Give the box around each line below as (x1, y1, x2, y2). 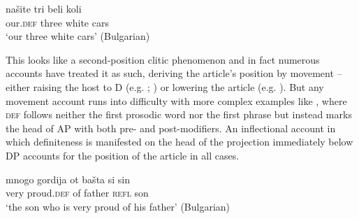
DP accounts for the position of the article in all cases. (6, 148, 240, 162)
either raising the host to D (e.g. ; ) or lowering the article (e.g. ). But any (6, 79, 324, 94)
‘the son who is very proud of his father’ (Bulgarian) (6, 199, 230, 213)
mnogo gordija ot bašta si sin (6, 171, 130, 186)
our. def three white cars (6, 15, 109, 29)
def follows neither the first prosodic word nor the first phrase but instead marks (6, 107, 352, 122)
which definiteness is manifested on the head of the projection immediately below (6, 134, 353, 149)
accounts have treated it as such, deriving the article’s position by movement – (6, 66, 342, 80)
